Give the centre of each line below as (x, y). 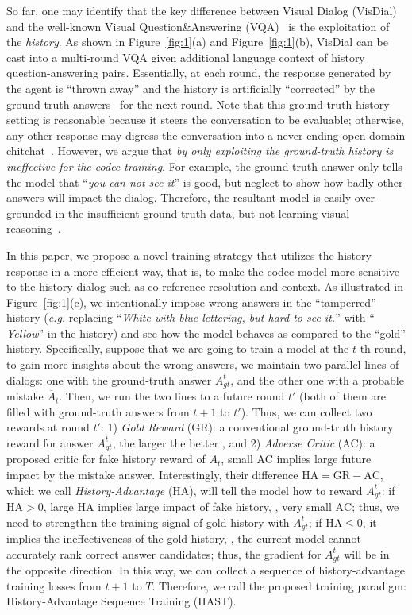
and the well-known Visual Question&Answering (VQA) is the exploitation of (198, 26)
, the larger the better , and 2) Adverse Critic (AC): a (244, 442)
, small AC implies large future (296, 459)
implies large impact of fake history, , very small (215, 506)
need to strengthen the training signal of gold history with (148, 522)
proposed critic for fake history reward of (106, 459)
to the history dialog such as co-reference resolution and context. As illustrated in (205, 286)
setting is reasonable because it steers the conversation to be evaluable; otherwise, (205, 120)
